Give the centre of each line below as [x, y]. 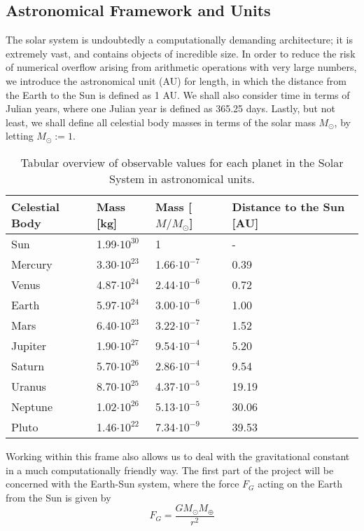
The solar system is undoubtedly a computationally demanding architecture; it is [179, 40]
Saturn [28, 365]
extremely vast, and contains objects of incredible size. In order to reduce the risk [181, 53]
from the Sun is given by [58, 497]
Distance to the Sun [288, 206]
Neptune [32, 406]
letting [20, 136]
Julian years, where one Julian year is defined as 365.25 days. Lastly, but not [170, 108]
